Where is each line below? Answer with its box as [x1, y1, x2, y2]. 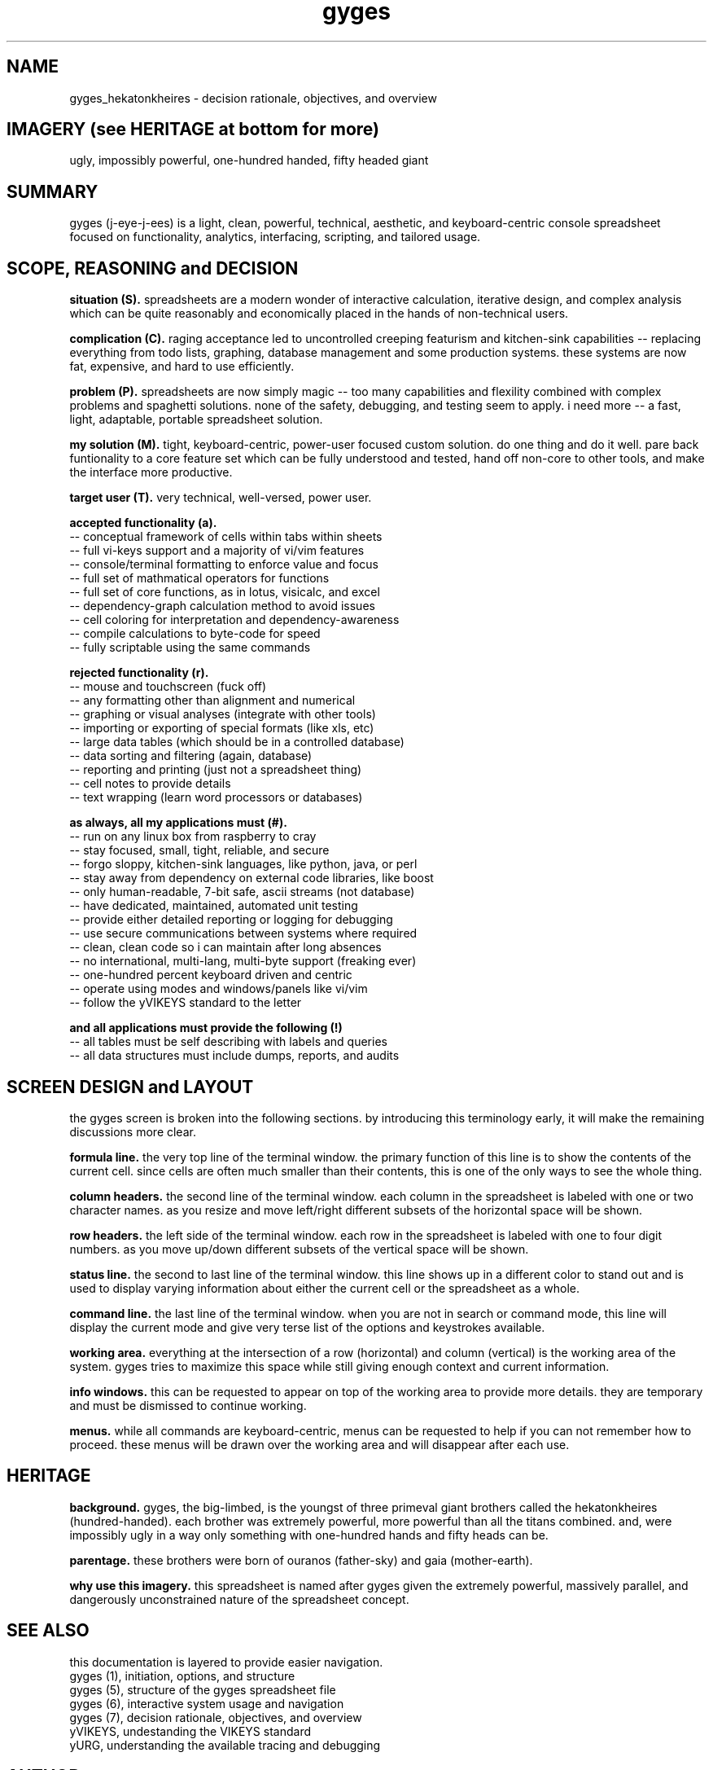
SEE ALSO [7, 1620, 90, 1641]
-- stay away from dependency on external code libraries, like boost [69, 871, 434, 885]
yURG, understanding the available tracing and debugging [69, 1737, 381, 1752]
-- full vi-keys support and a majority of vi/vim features [69, 543, 365, 558]
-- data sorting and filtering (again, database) [69, 749, 313, 763]
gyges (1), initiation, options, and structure [69, 1668, 295, 1683]
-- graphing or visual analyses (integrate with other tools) [69, 707, 376, 722]
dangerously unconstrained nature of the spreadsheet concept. [69, 1592, 409, 1606]
